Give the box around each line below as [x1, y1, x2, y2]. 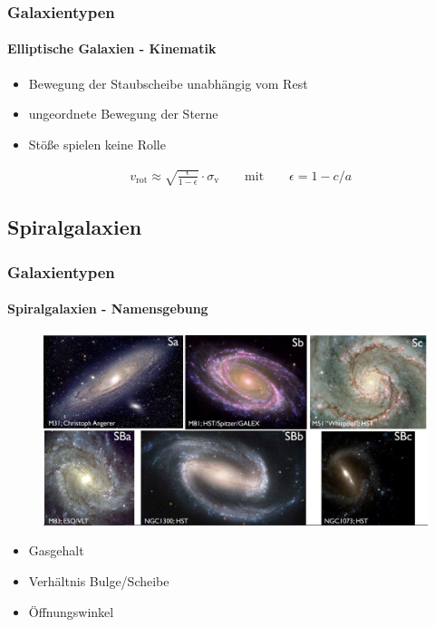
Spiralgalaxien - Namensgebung [7, 299, 208, 318]
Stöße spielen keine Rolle [28, 134, 166, 153]
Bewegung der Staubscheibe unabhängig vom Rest [28, 73, 308, 92]
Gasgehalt [28, 541, 84, 560]
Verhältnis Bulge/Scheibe [28, 571, 169, 590]
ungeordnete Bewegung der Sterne [28, 104, 218, 123]
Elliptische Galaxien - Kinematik [7, 39, 217, 58]
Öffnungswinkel [28, 602, 114, 621]
